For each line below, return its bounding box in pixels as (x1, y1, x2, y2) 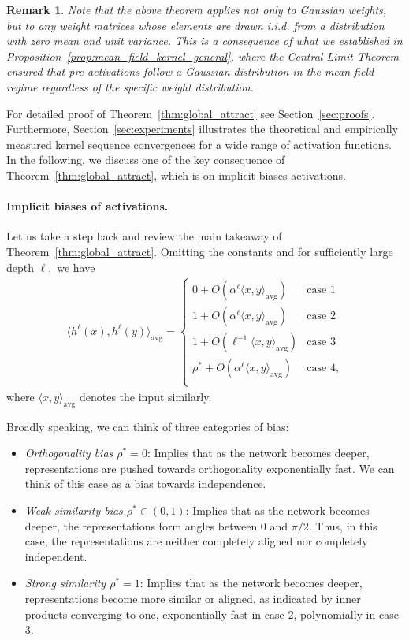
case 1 (307, 285, 336, 296)
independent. (24, 548, 87, 564)
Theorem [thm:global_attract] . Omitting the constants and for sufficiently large (6, 243, 393, 259)
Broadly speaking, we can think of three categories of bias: (6, 418, 289, 434)
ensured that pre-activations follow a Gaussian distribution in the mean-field (6, 63, 374, 80)
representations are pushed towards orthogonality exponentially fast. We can (24, 460, 395, 476)
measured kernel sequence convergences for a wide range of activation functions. (6, 136, 392, 152)
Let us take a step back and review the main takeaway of (6, 228, 282, 244)
